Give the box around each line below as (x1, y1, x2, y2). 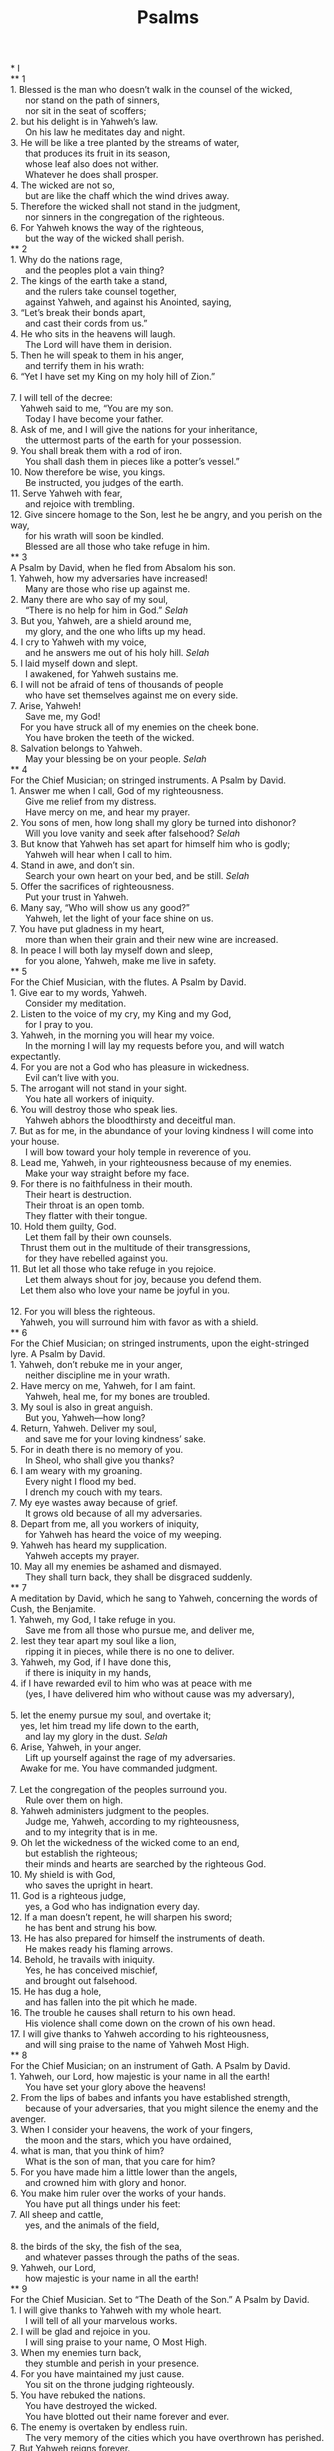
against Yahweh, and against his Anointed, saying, (24, 296, 232, 308)
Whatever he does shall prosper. (24, 169, 159, 181)
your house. (10, 1136, 60, 1148)
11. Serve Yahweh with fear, (10, 487, 123, 500)
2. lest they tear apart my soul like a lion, (10, 1635, 177, 1647)
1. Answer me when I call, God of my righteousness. (10, 785, 224, 797)
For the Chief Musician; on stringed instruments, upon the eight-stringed (10, 1337, 310, 1350)
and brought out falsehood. (24, 1975, 138, 1987)
